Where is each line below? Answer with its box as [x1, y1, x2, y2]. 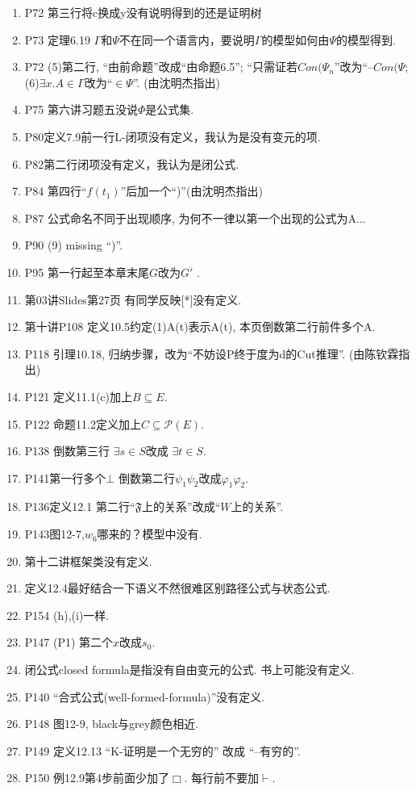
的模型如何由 [261, 31, 330, 48]
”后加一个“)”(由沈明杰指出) [120, 182, 263, 199]
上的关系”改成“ [142, 498, 221, 515]
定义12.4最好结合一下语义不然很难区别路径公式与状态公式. [24, 580, 331, 596]
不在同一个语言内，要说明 [119, 31, 255, 48]
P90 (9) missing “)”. [24, 236, 123, 253]
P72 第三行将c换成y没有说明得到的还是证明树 [24, 4, 262, 20]
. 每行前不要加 [184, 769, 260, 786]
